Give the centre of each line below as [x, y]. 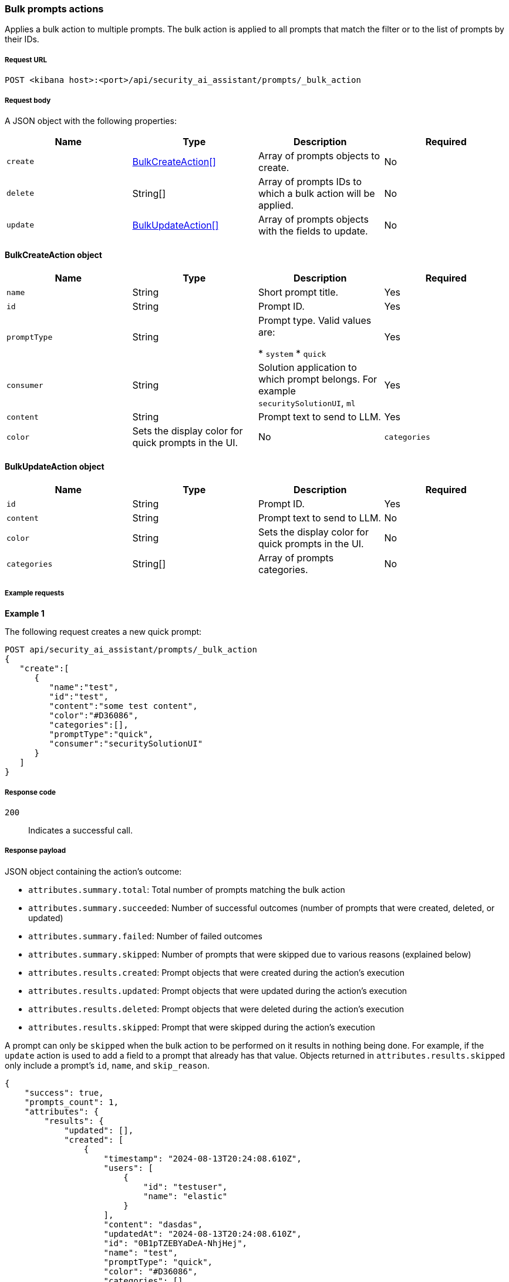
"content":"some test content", [123, 706]
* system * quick [292, 354]
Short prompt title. [299, 292]
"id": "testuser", [186, 1186]
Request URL [26, 60]
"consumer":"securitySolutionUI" [126, 744]
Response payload [36, 851]
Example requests [35, 593]
